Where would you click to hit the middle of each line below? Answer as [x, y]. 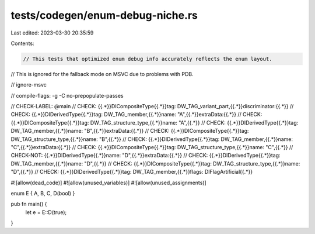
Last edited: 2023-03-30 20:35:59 [52, 33]
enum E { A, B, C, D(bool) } [43, 193]
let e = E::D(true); [46, 212]
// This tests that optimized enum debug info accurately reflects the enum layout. [148, 59]
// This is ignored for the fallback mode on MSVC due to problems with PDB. [102, 74]
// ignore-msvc [29, 85]
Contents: [22, 43]
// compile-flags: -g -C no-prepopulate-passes [67, 95]
